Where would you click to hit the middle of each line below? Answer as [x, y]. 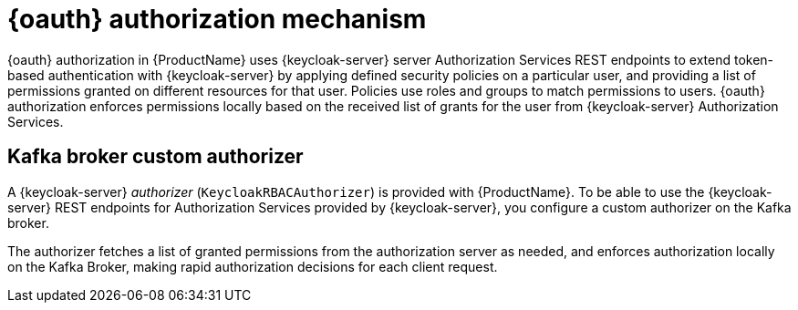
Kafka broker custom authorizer [155, 157]
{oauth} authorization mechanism [217, 19]
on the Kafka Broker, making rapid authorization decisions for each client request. [253, 266]
